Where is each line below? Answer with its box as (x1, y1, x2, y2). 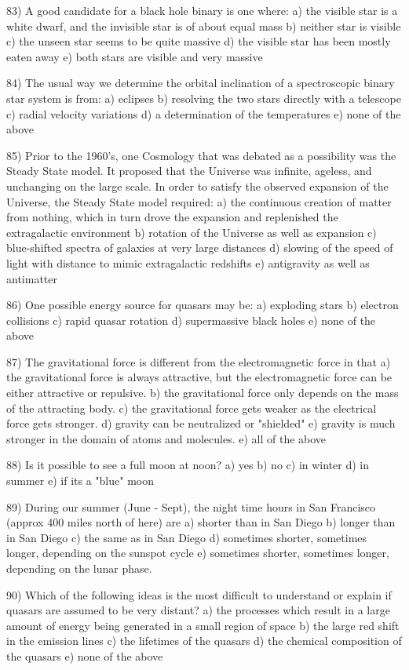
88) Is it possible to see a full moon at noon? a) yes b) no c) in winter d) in (6, 457, 369, 473)
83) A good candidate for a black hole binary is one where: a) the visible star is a (6, 2, 398, 18)
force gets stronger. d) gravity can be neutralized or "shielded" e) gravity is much (6, 415, 396, 431)
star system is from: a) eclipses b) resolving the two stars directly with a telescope (6, 89, 401, 106)
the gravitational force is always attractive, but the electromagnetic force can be (6, 369, 393, 385)
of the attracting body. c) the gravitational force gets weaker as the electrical (6, 399, 377, 416)
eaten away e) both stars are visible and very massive (6, 48, 263, 64)
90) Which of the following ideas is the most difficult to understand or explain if (6, 586, 392, 603)
